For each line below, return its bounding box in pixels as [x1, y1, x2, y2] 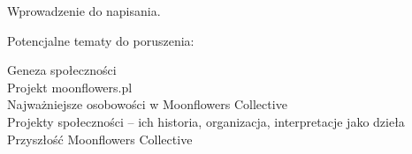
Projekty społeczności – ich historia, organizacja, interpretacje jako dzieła [7, 112, 405, 130]
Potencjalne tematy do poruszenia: [7, 31, 195, 49]
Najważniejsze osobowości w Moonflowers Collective [7, 95, 287, 114]
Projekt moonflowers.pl [7, 77, 133, 96]
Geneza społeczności [7, 61, 117, 79]
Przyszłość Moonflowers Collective [7, 129, 193, 148]
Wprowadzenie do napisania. [7, 2, 161, 19]
